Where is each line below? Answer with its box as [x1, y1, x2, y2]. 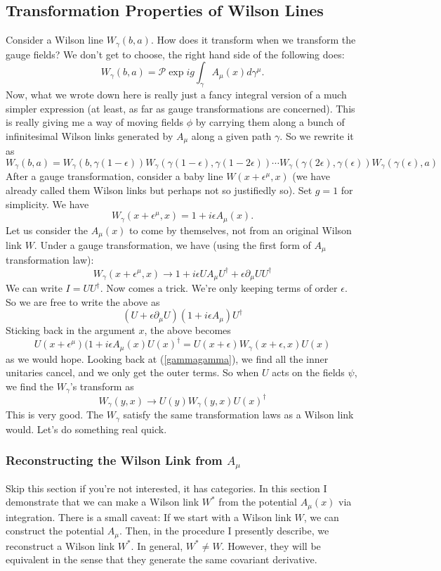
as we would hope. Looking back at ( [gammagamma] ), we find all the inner [6, 351, 329, 366]
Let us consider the [6, 222, 88, 237]
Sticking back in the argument [6, 323, 136, 338]
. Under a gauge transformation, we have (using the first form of [34, 238, 311, 252]
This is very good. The [6, 407, 104, 422]
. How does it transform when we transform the [150, 32, 356, 47]
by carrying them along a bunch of [195, 115, 345, 129]
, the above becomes [144, 323, 231, 338]
